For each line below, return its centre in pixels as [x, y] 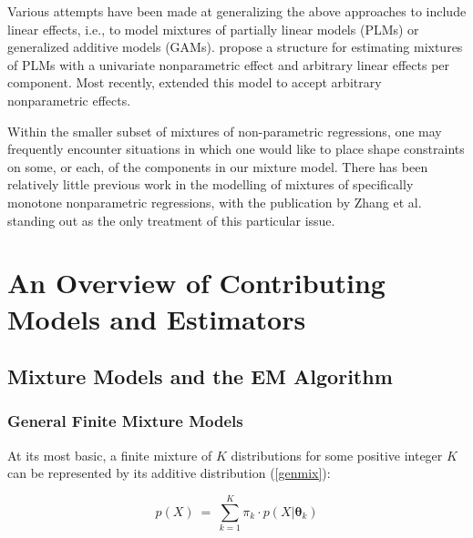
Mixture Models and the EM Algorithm [200, 376]
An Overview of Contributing [196, 283]
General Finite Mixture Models [125, 421]
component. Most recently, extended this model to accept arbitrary [195, 82]
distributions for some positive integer [337, 455]
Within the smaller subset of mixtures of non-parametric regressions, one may [225, 131]
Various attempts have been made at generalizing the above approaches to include [237, 11]
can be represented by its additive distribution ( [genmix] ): [169, 473]
